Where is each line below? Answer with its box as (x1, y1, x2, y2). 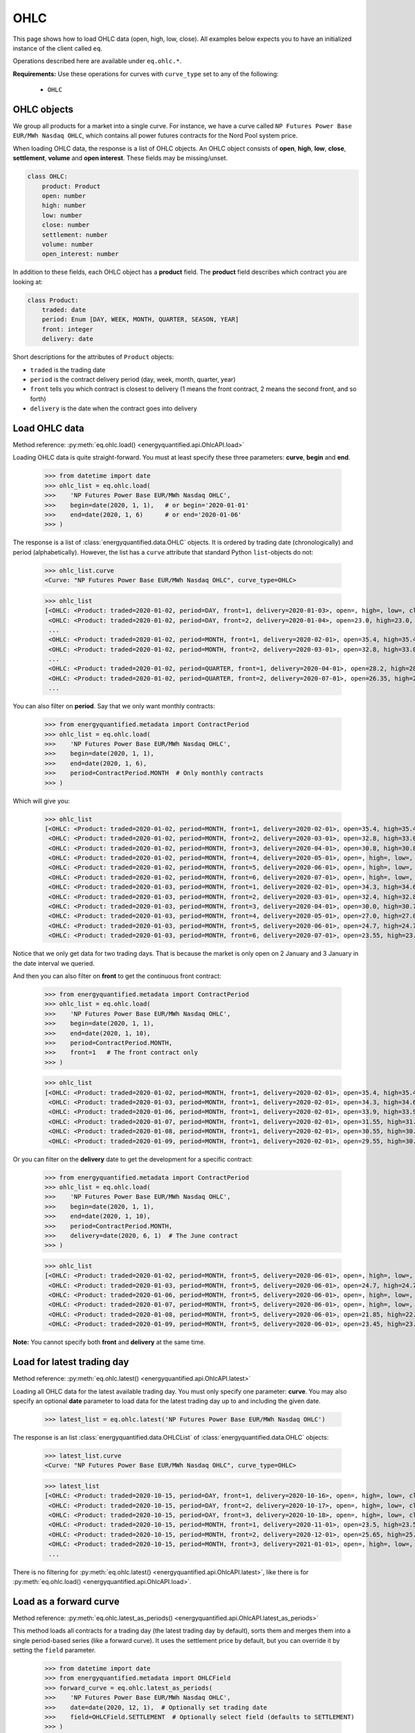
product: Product (41, 182, 101, 190)
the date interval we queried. (12, 959, 95, 967)
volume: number (41, 240, 93, 248)
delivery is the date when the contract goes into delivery (30, 404, 197, 412)
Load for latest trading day (12, 1356, 129, 1368)
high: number (41, 202, 86, 209)
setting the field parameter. (12, 1646, 96, 1655)
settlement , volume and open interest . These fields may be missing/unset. (12, 154, 228, 162)
